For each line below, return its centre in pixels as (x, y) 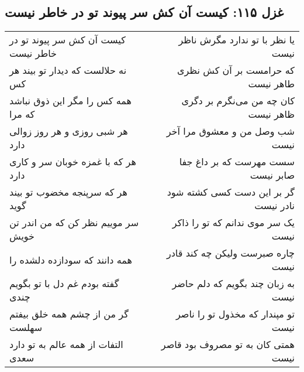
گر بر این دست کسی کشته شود (231, 192)
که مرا (22, 114)
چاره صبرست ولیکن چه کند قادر (230, 253)
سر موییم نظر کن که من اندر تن (74, 223)
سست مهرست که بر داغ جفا (237, 162)
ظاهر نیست (271, 114)
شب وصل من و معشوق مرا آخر (230, 131)
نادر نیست (274, 206)
